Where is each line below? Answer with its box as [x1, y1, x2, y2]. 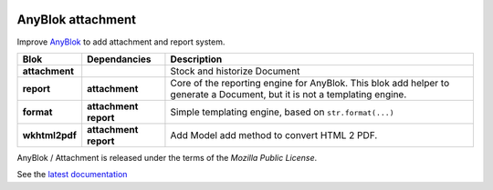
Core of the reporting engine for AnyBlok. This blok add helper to [170, 76, 450, 89]
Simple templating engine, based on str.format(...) [170, 105, 394, 118]
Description [170, 53, 223, 65]
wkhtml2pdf [22, 128, 77, 141]
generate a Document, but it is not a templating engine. [170, 87, 407, 100]
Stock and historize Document [170, 65, 300, 77]
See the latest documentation [16, 169, 128, 180]
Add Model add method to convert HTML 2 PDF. [170, 128, 378, 141]
